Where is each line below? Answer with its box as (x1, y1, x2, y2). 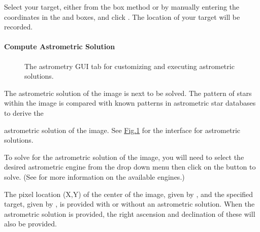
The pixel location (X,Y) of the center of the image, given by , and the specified (4, 188, 253, 199)
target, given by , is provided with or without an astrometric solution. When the (4, 198, 255, 209)
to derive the (4, 107, 44, 118)
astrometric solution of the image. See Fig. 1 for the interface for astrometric (4, 124, 241, 135)
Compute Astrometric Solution (4, 41, 115, 52)
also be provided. (4, 218, 57, 229)
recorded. (4, 21, 33, 32)
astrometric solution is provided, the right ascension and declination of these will (4, 208, 255, 219)
